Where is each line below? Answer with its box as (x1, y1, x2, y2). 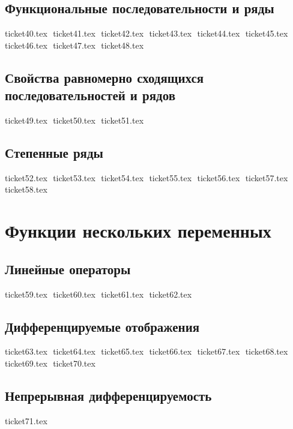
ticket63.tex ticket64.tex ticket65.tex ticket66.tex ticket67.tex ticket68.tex (5, 345, 288, 358)
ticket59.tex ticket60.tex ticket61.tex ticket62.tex (5, 287, 192, 300)
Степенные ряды (5, 143, 103, 161)
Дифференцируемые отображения (5, 317, 200, 335)
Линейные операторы (5, 259, 131, 278)
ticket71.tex (5, 414, 47, 427)
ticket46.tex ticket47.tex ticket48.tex (5, 38, 144, 51)
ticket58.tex (5, 183, 47, 196)
